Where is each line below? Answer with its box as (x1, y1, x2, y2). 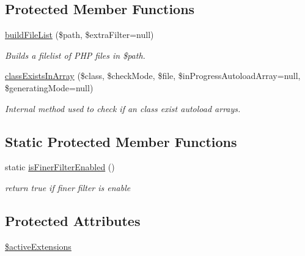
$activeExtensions (5, 239, 72, 252)
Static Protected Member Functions (5, 132, 237, 151)
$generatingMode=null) (5, 81, 94, 94)
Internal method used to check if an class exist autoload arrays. (5, 102, 241, 115)
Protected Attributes (5, 211, 141, 230)
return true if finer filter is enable (5, 181, 131, 194)
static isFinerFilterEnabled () (5, 160, 115, 173)
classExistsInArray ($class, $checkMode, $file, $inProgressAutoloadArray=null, (5, 69, 301, 82)
